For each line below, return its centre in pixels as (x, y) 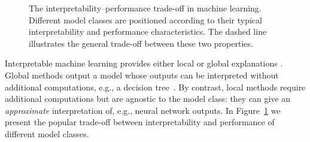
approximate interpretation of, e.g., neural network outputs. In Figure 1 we (143, 110)
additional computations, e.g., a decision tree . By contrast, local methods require (155, 87)
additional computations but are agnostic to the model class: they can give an (148, 99)
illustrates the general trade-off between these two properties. (141, 43)
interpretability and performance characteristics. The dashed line (148, 31)
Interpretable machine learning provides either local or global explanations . (144, 63)
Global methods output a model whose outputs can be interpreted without (142, 75)
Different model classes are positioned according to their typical (145, 19)
